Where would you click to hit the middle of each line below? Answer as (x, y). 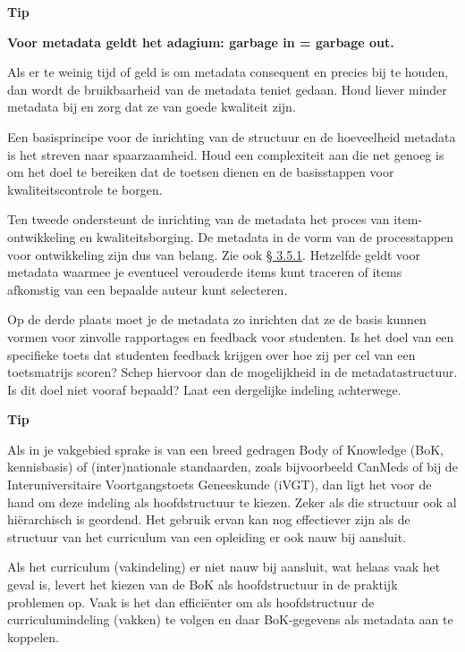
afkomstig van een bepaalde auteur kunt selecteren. (148, 289)
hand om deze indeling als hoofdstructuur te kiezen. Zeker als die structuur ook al (232, 502)
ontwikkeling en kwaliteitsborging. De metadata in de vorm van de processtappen (231, 236)
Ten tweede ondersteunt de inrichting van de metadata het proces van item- (215, 219)
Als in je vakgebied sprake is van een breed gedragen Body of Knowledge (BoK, (225, 449)
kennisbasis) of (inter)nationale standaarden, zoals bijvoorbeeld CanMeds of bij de (232, 467)
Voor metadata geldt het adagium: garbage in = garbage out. (201, 42)
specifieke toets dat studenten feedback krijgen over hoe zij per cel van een (211, 354)
